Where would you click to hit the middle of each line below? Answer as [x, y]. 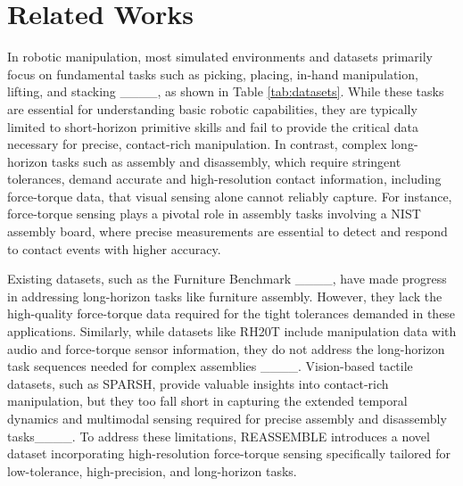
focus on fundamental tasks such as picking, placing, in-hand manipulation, [213, 74]
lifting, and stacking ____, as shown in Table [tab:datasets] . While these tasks [226, 91]
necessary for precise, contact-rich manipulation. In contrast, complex [197, 144]
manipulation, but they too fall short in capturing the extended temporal [207, 401]
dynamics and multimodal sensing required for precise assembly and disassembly [227, 418]
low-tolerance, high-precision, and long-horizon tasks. [152, 470]
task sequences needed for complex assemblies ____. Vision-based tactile [210, 366]
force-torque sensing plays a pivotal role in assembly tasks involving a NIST [214, 214]
